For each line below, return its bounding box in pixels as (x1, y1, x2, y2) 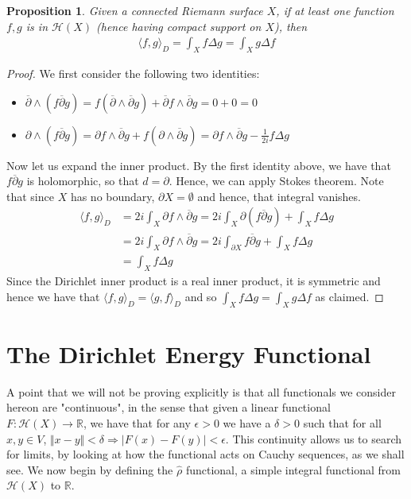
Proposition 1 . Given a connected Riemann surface (6, 2, 263, 18)
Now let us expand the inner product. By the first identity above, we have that (6, 157, 391, 173)
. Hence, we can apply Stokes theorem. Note (169, 172, 384, 189)
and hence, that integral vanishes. (197, 188, 361, 204)
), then (273, 17, 308, 34)
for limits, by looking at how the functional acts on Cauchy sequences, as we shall (6, 446, 405, 462)
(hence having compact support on (96, 17, 262, 34)
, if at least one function (276, 2, 394, 18)
